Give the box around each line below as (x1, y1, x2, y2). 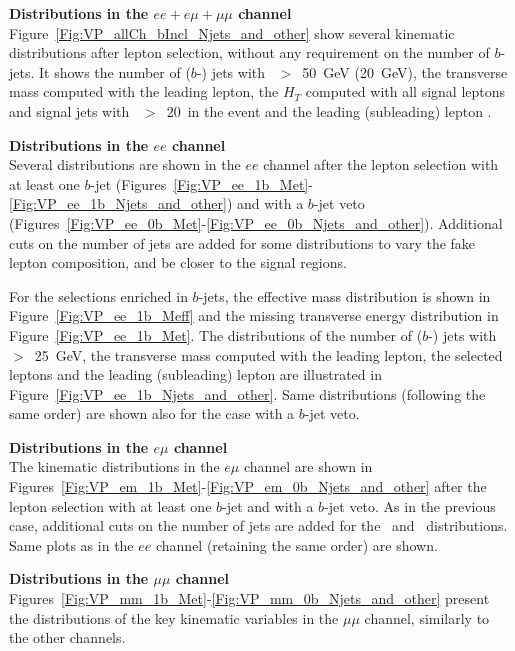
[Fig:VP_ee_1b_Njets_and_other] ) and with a (9, 193, 304, 214)
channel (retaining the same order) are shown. (155, 534, 438, 555)
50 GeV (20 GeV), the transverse (302, 61, 508, 82)
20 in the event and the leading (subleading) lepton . (166, 100, 492, 121)
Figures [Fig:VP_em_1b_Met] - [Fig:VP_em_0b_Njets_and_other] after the (9, 476, 487, 497)
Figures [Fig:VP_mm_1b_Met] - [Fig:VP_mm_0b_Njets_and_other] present (9, 588, 490, 609)
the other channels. (9, 627, 126, 648)
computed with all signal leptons (305, 81, 506, 102)
